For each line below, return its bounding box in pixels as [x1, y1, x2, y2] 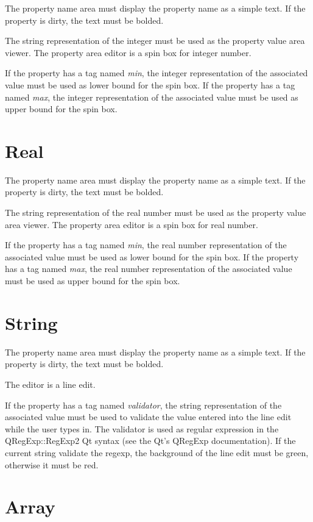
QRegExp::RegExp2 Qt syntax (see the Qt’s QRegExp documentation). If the [5, 434, 296, 447]
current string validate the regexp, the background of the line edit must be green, [5, 446, 309, 459]
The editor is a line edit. [5, 377, 96, 390]
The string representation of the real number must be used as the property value [5, 206, 306, 219]
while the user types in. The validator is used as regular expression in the [5, 422, 279, 435]
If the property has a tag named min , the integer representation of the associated [5, 66, 308, 79]
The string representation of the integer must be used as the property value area [5, 34, 305, 47]
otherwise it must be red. [5, 458, 99, 471]
